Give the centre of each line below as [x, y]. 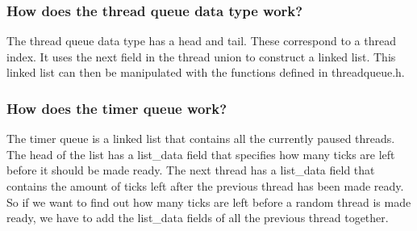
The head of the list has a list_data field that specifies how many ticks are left [201, 154]
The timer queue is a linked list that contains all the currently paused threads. [201, 139]
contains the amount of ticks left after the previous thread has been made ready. [205, 186]
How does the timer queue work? [117, 108]
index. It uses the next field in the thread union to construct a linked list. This [201, 56]
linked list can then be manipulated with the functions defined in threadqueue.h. [206, 72]
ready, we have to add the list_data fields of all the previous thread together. [198, 218]
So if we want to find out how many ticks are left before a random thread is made [209, 202]
